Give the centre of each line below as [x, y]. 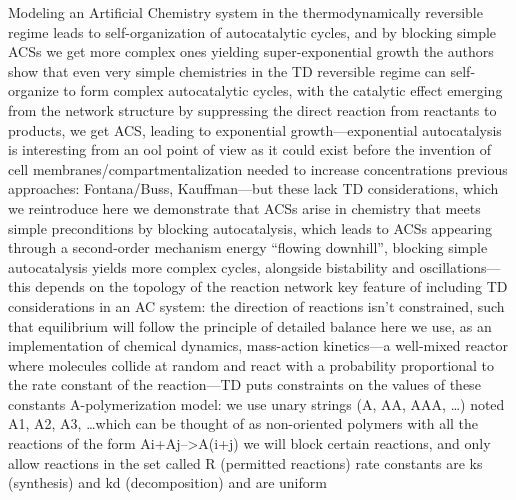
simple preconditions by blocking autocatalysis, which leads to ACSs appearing [250, 227]
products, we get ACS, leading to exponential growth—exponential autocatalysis [255, 129]
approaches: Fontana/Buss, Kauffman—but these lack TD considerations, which [253, 188]
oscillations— [460, 266]
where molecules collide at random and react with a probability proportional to [251, 364]
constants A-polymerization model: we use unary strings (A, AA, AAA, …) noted [256, 403]
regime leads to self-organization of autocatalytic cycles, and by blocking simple [252, 31]
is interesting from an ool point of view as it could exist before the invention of [250, 149]
